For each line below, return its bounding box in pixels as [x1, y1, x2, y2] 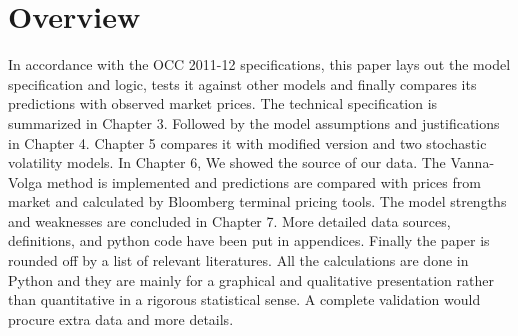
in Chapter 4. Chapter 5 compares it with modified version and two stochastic [8, 132, 487, 153]
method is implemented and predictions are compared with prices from [46, 171, 481, 192]
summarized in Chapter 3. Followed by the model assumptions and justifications [8, 112, 500, 133]
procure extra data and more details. [8, 308, 234, 329]
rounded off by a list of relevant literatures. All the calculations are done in [8, 250, 469, 271]
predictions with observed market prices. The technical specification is [8, 93, 438, 114]
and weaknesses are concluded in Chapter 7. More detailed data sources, [8, 210, 451, 231]
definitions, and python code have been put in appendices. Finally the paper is [8, 230, 490, 251]
